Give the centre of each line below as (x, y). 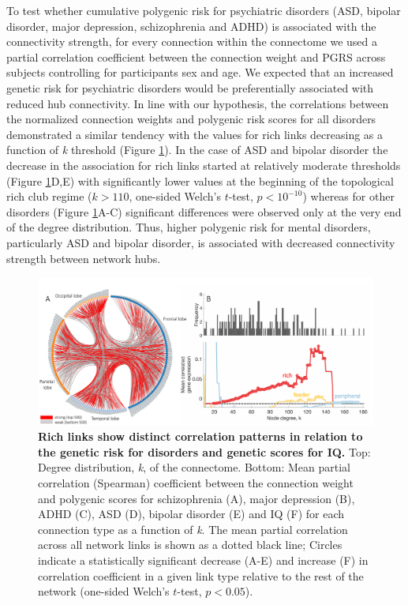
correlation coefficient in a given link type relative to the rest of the (201, 575)
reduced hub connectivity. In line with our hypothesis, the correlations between (198, 103)
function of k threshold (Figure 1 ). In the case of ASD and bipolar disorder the (197, 150)
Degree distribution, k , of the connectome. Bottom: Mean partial (194, 467)
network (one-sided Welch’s (104, 591)
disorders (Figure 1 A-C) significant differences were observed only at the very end (204, 211)
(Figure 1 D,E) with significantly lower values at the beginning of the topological (200, 180)
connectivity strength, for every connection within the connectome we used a (192, 41)
